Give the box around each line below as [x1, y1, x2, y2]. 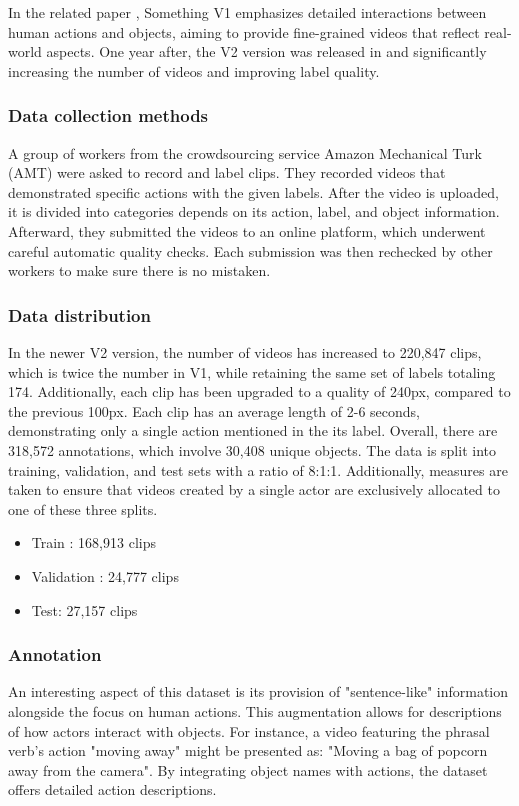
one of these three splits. [8, 498, 158, 519]
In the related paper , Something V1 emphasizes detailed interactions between [8, 2, 487, 22]
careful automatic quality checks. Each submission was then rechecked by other [8, 240, 493, 261]
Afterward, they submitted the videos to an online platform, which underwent [8, 220, 486, 241]
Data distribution [8, 302, 151, 327]
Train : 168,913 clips [31, 532, 156, 553]
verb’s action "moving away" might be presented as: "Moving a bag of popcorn [8, 740, 488, 761]
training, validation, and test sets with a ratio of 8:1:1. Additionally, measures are [8, 459, 508, 480]
